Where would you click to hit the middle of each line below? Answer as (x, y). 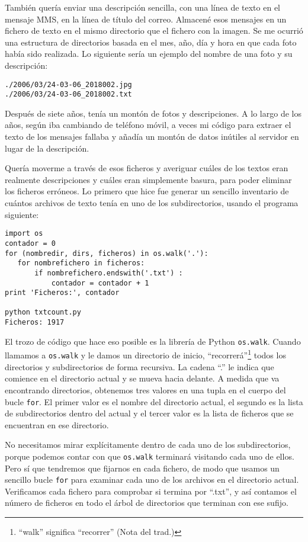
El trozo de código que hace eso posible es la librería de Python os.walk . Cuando (153, 341)
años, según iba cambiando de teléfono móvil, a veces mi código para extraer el (148, 125)
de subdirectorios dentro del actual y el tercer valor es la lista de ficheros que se (149, 413)
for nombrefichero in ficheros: (81, 263)
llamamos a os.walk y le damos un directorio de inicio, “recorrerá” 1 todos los (145, 354)
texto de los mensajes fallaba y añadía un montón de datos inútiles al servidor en (152, 137)
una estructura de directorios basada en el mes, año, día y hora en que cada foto (151, 42)
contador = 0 (30, 243)
